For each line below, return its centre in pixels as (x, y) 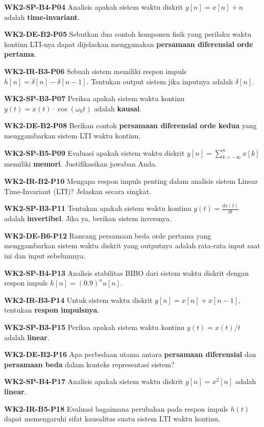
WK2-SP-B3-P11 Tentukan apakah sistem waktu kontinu (98, 208)
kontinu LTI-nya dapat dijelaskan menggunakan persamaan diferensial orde (129, 44)
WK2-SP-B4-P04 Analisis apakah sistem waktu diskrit (94, 7)
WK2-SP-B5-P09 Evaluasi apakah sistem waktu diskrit (94, 152)
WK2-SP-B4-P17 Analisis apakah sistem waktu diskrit (94, 381)
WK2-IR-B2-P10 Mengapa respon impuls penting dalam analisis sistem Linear (131, 181)
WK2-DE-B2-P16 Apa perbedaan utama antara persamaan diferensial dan (130, 354)
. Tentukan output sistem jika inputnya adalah (160, 81)
